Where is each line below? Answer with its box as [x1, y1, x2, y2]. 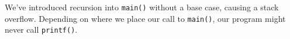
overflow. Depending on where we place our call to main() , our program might [5, 12, 286, 24]
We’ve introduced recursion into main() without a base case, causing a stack [5, 1, 279, 13]
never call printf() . [5, 24, 78, 36]
